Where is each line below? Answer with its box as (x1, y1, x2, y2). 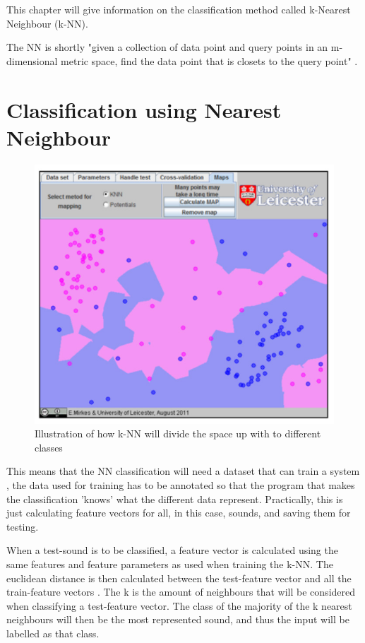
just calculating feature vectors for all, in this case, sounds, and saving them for (6, 505, 351, 520)
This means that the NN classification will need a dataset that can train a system (6, 464, 360, 478)
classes (35, 440, 63, 454)
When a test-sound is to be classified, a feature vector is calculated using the (6, 543, 338, 558)
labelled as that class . (6, 625, 100, 640)
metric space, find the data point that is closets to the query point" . (61, 53, 358, 68)
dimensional (6, 53, 58, 68)
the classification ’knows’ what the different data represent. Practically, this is (6, 491, 343, 506)
